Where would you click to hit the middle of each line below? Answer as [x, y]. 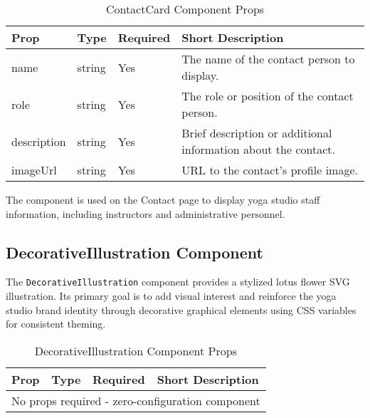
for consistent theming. [56, 324]
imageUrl [34, 170]
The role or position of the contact [268, 96]
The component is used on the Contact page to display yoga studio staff [163, 199]
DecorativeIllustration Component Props [136, 350]
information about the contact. [258, 149]
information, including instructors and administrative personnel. [146, 213]
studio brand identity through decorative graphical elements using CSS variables [181, 309]
